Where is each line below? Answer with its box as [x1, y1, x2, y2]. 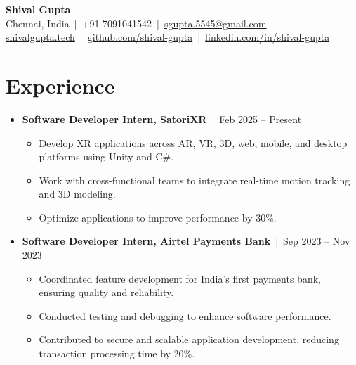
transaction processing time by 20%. [39, 346, 195, 361]
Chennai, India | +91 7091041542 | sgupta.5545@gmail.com [6, 15, 267, 30]
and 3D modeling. [39, 186, 116, 201]
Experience [6, 70, 115, 99]
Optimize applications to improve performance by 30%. [39, 210, 277, 224]
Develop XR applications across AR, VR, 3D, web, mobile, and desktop [39, 135, 348, 150]
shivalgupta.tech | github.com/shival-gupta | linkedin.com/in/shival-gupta [6, 30, 330, 44]
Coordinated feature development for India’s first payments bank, [39, 271, 321, 286]
